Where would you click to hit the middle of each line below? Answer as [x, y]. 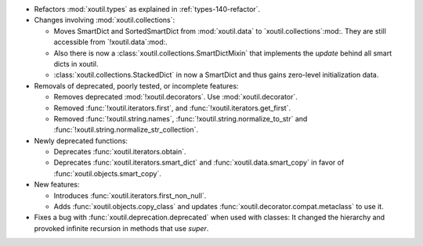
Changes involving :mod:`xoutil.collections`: [105, 20]
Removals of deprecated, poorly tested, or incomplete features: [136, 85]
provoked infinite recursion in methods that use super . [121, 228]
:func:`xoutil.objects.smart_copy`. [108, 173]
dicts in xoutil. [76, 63]
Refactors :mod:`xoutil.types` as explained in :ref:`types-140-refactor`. [147, 9]
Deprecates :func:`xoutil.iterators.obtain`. [120, 152]
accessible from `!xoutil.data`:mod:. [110, 42]
